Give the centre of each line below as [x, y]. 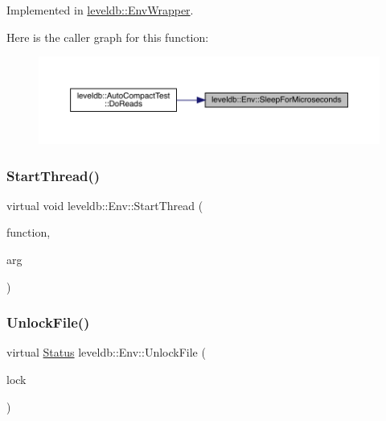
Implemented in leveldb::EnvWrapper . [100, 10]
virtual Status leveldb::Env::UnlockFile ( [106, 352]
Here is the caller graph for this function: [108, 37]
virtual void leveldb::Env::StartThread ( [105, 205]
